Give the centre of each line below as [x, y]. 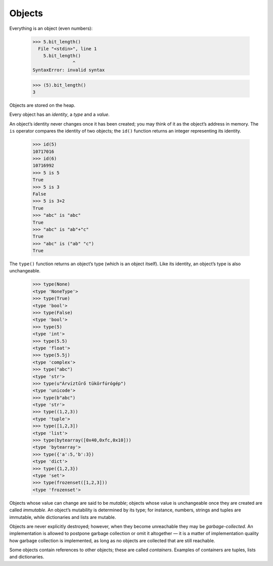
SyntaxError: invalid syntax [69, 70]
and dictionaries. [27, 557]
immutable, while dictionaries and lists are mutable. [63, 517]
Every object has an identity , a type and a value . [59, 114]
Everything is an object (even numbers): [51, 28]
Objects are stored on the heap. [42, 105]
